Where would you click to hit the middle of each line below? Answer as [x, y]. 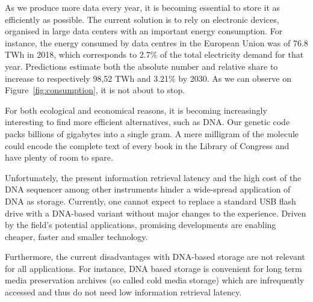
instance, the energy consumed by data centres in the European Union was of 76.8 [156, 42]
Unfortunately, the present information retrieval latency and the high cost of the [153, 177]
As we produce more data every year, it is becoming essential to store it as [143, 7]
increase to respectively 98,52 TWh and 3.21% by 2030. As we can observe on [148, 78]
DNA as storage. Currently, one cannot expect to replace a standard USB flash [150, 201]
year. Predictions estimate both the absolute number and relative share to [141, 66]
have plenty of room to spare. [59, 157]
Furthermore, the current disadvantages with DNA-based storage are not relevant [155, 257]
